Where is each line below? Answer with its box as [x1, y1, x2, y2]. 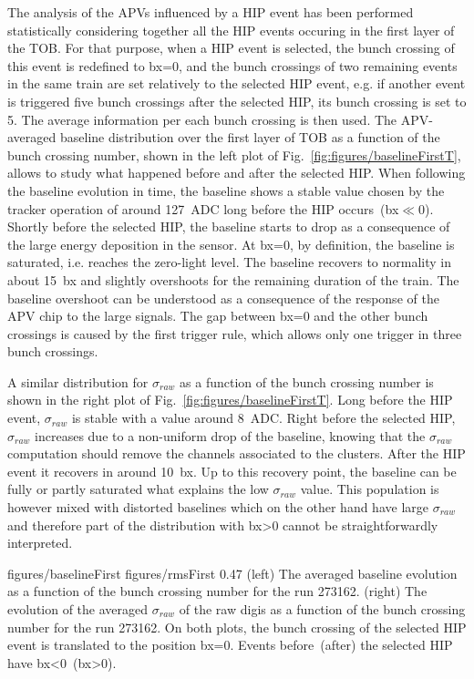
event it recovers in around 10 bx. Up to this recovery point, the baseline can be [7, 461, 457, 480]
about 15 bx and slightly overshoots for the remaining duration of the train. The [7, 270, 459, 289]
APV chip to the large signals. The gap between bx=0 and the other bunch [7, 306, 428, 325]
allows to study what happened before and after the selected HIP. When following [7, 163, 466, 182]
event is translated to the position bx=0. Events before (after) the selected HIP [7, 635, 453, 654]
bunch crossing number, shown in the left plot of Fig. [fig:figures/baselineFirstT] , [7, 145, 461, 164]
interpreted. [7, 533, 73, 552]
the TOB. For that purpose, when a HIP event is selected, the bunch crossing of [7, 38, 455, 57]
